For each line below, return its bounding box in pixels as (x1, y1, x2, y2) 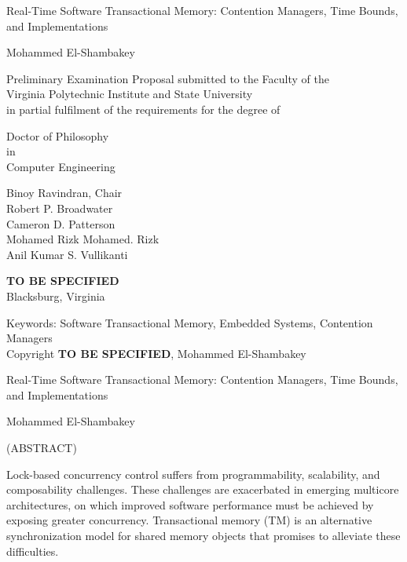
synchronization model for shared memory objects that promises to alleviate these (6, 527, 401, 544)
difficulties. (6, 542, 59, 559)
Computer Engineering (6, 158, 115, 174)
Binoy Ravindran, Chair (6, 184, 123, 201)
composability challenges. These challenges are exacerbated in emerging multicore (6, 481, 399, 498)
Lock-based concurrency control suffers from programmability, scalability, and (6, 465, 380, 482)
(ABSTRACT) (6, 440, 77, 456)
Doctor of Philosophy (6, 127, 109, 144)
